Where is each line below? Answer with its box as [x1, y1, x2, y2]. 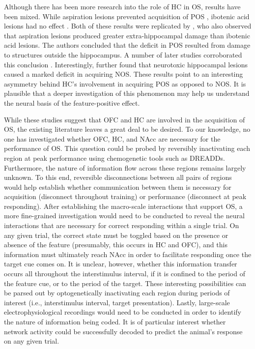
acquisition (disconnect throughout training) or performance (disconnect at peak [4, 191, 247, 202]
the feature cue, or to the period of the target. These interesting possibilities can [4, 278, 246, 288]
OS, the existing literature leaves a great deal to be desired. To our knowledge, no [4, 124, 251, 134]
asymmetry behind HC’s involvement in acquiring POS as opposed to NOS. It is [4, 78, 246, 88]
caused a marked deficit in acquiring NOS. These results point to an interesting [4, 69, 243, 79]
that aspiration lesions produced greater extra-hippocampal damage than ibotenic [4, 30, 250, 40]
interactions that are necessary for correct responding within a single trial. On [4, 220, 239, 231]
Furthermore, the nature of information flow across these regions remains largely [4, 162, 246, 173]
